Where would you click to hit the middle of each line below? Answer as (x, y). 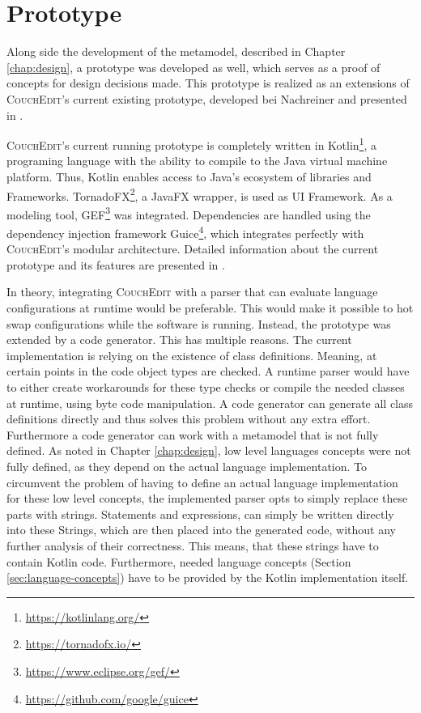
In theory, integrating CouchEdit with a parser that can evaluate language (192, 292)
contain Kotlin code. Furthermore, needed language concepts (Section (179, 561)
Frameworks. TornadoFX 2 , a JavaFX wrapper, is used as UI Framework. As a (200, 194)
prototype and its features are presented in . (116, 264)
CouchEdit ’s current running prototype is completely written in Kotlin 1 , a (192, 144)
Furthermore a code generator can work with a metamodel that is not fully (193, 434)
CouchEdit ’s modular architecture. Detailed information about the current (193, 249)
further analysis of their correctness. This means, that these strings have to (193, 545)
